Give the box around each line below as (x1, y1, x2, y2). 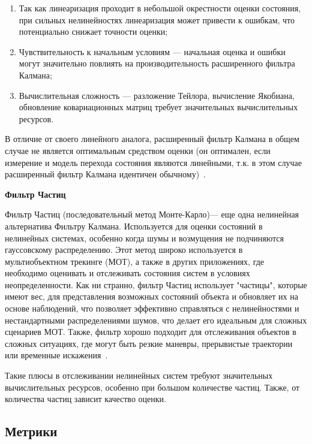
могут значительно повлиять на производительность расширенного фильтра (19, 57, 295, 70)
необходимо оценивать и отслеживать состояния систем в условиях (5, 267, 250, 279)
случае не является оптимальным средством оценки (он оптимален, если (5, 144, 271, 156)
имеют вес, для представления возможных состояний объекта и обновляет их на (5, 290, 298, 303)
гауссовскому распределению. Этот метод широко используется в (5, 243, 243, 256)
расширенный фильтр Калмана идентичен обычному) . (5, 168, 206, 180)
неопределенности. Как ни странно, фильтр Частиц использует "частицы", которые (5, 278, 307, 291)
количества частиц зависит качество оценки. (5, 392, 166, 405)
